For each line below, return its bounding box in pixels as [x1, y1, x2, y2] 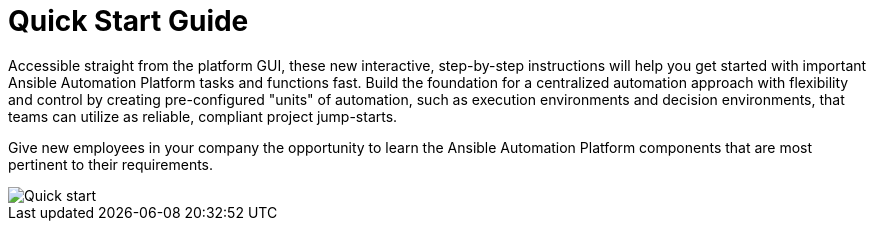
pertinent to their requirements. [8, 155, 214, 173]
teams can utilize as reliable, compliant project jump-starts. [8, 107, 398, 125]
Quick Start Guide [8, 4, 249, 38]
